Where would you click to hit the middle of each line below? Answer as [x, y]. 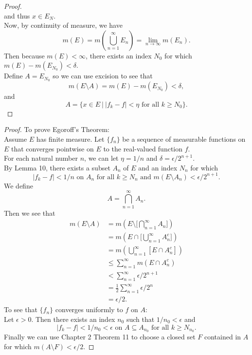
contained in [223, 337]
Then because [24, 55]
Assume [16, 139]
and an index [158, 167]
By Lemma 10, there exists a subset [57, 167]
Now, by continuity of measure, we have [63, 25]
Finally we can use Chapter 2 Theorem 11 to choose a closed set [100, 337]
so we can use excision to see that [103, 76]
